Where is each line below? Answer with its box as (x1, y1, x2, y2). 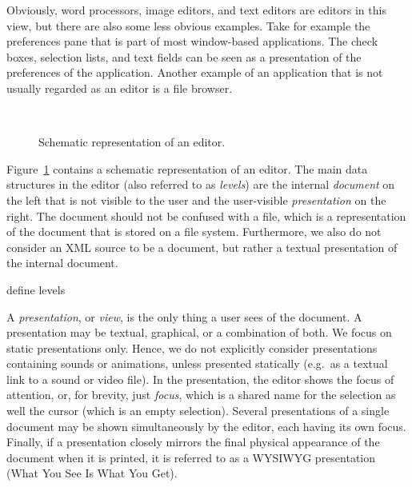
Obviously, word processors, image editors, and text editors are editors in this (6, 2, 386, 18)
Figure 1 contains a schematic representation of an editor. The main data (6, 160, 368, 177)
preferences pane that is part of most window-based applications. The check (6, 33, 378, 50)
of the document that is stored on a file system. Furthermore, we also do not (6, 223, 382, 240)
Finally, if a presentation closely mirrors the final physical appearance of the (6, 433, 380, 450)
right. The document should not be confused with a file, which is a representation (6, 207, 406, 224)
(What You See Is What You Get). (6, 465, 178, 481)
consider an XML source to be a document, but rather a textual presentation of (6, 238, 398, 255)
